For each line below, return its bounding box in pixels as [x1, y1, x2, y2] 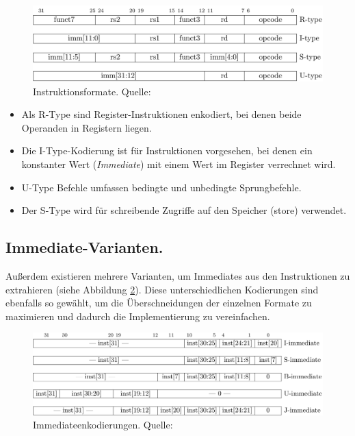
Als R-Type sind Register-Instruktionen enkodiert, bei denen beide [21, 107, 302, 121]
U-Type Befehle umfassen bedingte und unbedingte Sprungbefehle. [21, 180, 302, 194]
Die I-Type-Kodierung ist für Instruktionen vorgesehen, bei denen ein [21, 143, 313, 158]
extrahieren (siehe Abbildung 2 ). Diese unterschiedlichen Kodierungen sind [5, 282, 319, 296]
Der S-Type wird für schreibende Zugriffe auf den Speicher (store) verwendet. [21, 203, 347, 217]
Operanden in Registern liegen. [21, 120, 152, 134]
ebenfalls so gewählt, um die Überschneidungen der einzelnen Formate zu [5, 295, 312, 310]
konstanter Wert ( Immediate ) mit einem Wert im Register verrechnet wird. [21, 156, 336, 171]
